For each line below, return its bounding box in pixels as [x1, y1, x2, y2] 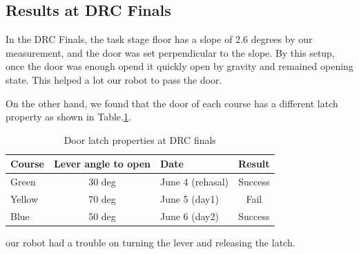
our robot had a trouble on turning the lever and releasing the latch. [6, 235, 295, 249]
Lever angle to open [54, 156, 151, 171]
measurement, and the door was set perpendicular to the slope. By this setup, [6, 45, 335, 60]
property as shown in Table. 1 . [6, 109, 131, 124]
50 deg [88, 208, 116, 223]
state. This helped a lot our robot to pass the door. [6, 72, 222, 87]
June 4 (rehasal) [159, 174, 229, 189]
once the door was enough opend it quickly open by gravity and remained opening [6, 59, 353, 73]
